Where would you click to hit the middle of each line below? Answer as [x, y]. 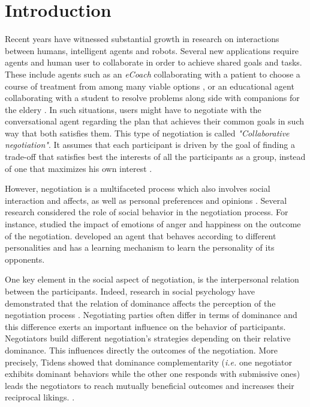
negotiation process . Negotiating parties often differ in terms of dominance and [151, 315]
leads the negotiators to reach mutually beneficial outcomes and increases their [150, 385]
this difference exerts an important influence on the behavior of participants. [145, 326]
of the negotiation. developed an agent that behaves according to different [141, 235]
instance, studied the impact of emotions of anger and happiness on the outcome [153, 224]
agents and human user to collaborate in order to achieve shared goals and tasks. [154, 62]
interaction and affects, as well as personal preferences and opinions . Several [146, 200]
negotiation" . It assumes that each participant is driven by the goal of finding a [150, 145]
